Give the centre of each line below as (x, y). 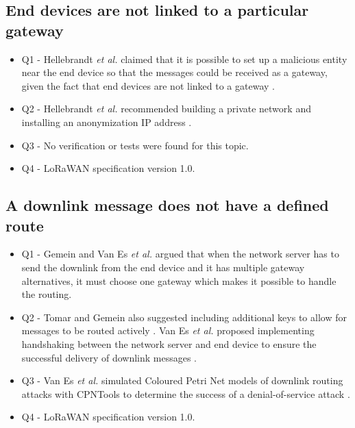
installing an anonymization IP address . (107, 122)
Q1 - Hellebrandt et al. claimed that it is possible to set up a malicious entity (184, 59)
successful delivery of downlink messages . (109, 357)
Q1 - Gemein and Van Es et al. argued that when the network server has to (180, 254)
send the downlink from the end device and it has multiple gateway (163, 267)
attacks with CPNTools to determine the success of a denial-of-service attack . (186, 393)
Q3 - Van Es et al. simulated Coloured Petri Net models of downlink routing (182, 380)
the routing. (47, 294)
